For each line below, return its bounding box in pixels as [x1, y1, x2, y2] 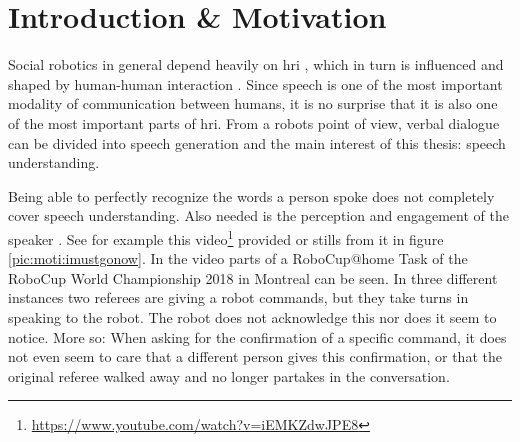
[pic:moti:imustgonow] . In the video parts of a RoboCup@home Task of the [8, 248, 468, 269]
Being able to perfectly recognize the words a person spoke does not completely [8, 185, 495, 206]
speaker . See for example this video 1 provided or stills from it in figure [8, 225, 444, 249]
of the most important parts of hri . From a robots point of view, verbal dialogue [8, 112, 500, 133]
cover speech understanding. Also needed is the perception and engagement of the [8, 205, 509, 226]
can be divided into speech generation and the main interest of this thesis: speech [8, 132, 506, 153]
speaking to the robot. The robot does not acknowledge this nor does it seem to [8, 306, 497, 327]
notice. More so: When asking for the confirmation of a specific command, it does [8, 326, 507, 347]
